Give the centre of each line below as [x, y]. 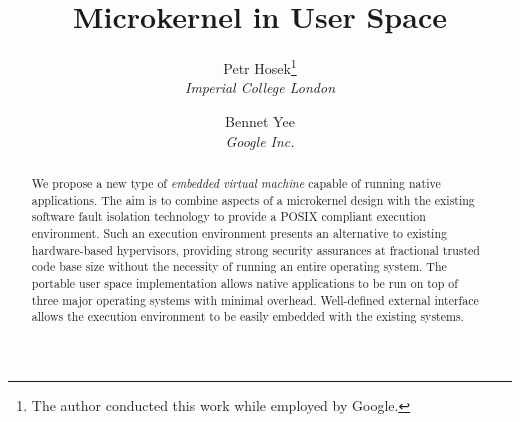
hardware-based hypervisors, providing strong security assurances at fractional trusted [255, 249]
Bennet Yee [260, 120]
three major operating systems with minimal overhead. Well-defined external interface [255, 299]
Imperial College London [260, 87]
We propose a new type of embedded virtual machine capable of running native [236, 182]
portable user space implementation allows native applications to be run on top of [244, 282]
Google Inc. [260, 140]
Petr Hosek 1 [260, 66]
